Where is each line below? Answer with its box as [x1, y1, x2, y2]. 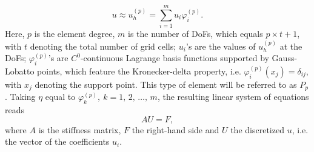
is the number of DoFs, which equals [128, 27, 263, 40]
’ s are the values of [186, 39, 256, 52]
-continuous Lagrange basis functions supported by [80, 51, 269, 64]
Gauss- [272, 51, 298, 64]
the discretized [230, 123, 284, 136]
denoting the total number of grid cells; [30, 39, 176, 52]
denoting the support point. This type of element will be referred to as [35, 78, 297, 90]
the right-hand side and [132, 123, 219, 136]
